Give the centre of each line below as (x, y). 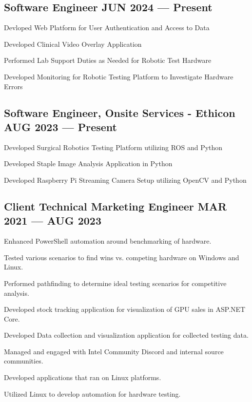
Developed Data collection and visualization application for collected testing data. (126, 335)
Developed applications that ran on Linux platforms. (83, 377)
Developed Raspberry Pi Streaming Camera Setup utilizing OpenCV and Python (125, 180)
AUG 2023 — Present (60, 126)
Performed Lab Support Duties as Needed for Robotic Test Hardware (108, 60)
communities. (24, 361)
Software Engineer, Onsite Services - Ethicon (120, 112)
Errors (13, 86)
